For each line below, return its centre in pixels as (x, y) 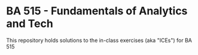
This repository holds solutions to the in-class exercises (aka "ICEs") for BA (99, 40)
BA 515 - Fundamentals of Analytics (97, 11)
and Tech (30, 24)
